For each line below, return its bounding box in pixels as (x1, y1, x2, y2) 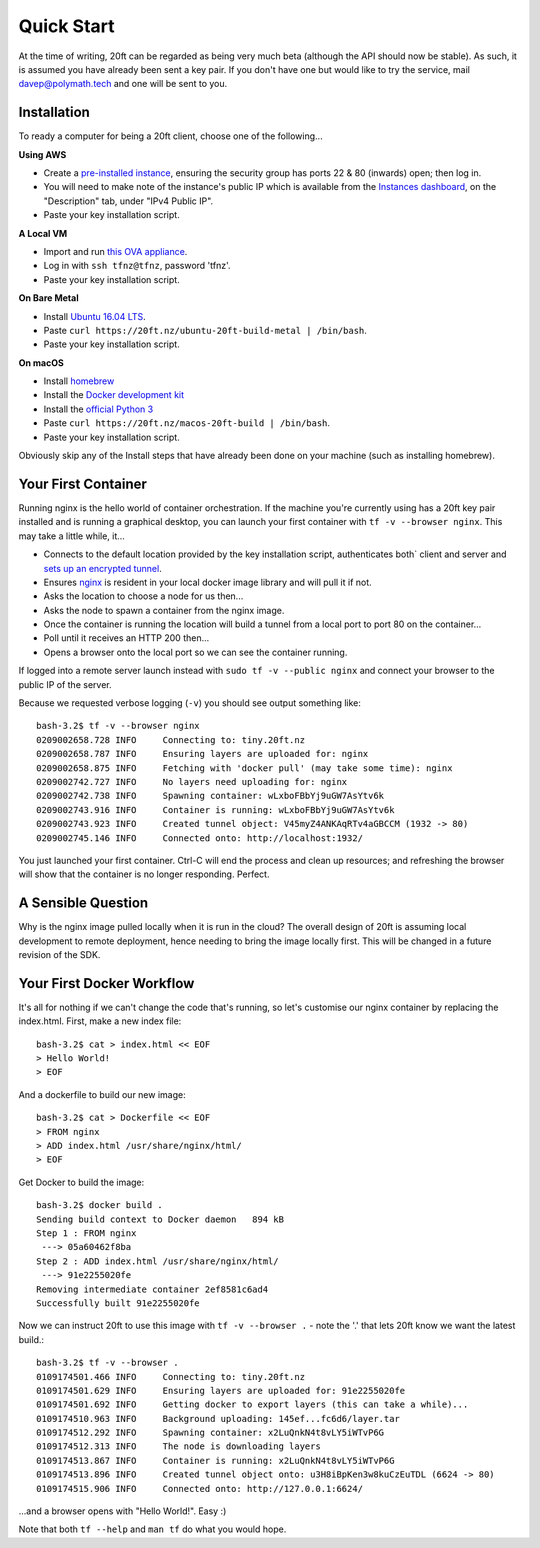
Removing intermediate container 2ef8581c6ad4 (36, 1283, 269, 1295)
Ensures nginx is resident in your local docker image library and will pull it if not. (43, 576, 372, 588)
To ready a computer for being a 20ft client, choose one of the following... (18, 130, 324, 142)
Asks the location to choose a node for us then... (43, 590, 244, 602)
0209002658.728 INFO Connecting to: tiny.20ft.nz (36, 734, 305, 745)
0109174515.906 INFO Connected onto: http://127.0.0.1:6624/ (36, 1483, 364, 1494)
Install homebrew (43, 375, 115, 387)
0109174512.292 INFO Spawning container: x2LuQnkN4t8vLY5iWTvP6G (36, 1427, 385, 1439)
